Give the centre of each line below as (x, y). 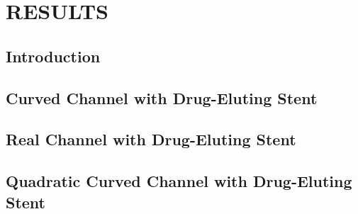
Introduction (53, 56)
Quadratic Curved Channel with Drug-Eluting (179, 181)
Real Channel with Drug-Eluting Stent (151, 139)
